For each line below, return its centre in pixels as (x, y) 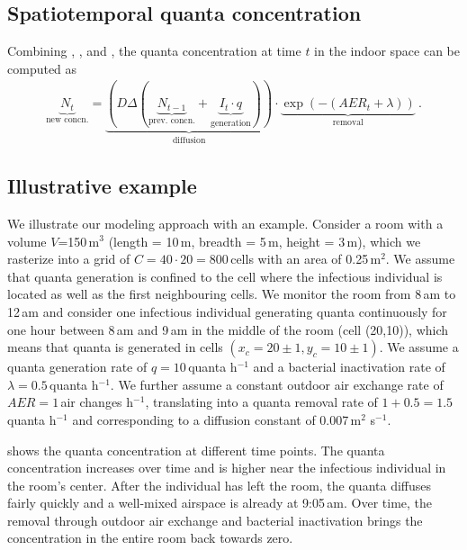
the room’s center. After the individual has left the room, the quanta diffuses (220, 485)
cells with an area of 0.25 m (306, 259)
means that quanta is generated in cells (115, 347)
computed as (42, 68)
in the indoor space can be (387, 51)
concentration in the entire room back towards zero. (150, 538)
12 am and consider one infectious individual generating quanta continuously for (227, 311)
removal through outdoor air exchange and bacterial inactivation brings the (215, 520)
